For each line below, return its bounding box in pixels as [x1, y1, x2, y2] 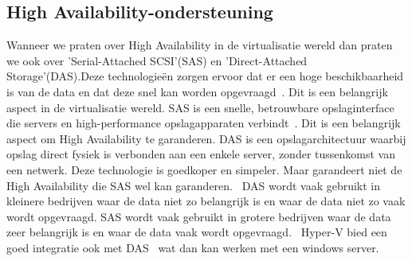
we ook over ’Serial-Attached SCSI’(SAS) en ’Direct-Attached [6, 52, 308, 68]
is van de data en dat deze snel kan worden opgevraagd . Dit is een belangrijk [6, 83, 388, 99]
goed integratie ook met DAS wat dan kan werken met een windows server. [6, 239, 379, 255]
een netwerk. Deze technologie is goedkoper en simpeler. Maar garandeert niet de [6, 161, 402, 177]
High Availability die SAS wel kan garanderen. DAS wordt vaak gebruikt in [6, 177, 381, 193]
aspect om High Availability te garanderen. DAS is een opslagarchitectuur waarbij [6, 130, 406, 146]
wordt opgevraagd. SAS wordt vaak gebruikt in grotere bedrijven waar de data [6, 208, 391, 224]
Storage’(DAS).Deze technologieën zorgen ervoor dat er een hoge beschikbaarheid [6, 68, 404, 84]
